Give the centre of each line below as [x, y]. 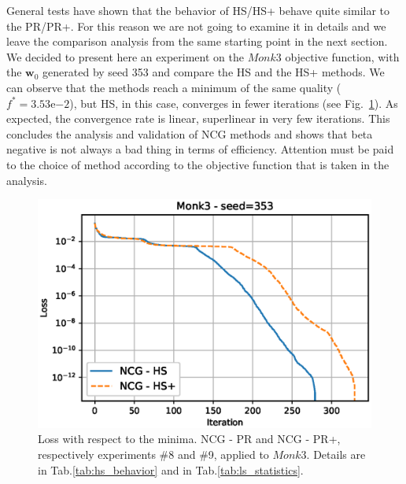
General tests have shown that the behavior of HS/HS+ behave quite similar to [198, 10]
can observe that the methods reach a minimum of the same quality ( [174, 87]
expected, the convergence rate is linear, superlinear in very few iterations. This [198, 118]
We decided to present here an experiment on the [125, 56]
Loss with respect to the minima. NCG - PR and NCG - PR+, [189, 439]
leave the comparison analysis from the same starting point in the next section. [197, 41]
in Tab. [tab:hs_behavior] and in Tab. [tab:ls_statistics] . [171, 469]
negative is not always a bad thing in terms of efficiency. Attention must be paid [200, 149]
